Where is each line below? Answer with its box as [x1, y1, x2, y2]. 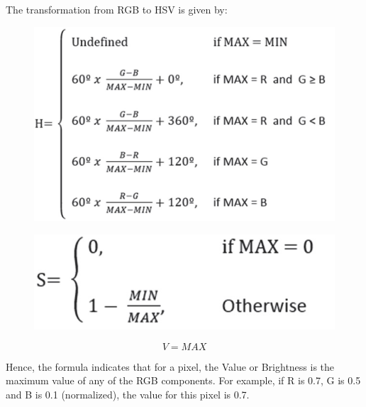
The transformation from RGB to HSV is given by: [6, 2, 228, 16]
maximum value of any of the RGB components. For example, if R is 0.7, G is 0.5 [6, 373, 361, 388]
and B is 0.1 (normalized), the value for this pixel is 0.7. [6, 386, 250, 401]
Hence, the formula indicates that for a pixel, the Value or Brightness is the [6, 359, 335, 374]
